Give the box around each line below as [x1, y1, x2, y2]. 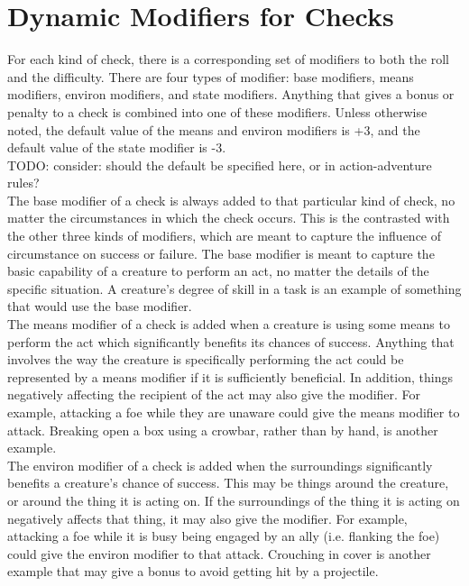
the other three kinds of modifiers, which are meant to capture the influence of [7, 226, 442, 245]
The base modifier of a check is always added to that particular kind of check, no [7, 190, 455, 209]
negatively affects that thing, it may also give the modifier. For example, [7, 508, 408, 527]
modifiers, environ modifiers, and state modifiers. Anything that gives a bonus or [7, 85, 455, 104]
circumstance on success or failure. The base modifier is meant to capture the [7, 243, 435, 262]
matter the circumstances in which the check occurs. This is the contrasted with [7, 208, 450, 227]
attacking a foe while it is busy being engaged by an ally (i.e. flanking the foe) [7, 526, 440, 545]
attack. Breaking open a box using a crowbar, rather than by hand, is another [7, 420, 438, 439]
